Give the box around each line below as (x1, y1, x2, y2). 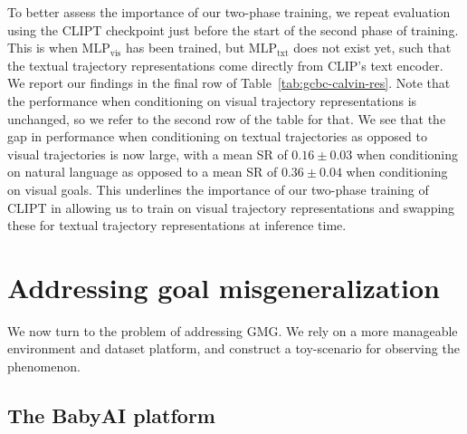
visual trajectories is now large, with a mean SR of (7, 144, 288, 163)
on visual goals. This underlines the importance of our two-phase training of (7, 179, 429, 198)
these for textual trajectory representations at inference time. (7, 216, 347, 235)
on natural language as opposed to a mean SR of (7, 162, 278, 181)
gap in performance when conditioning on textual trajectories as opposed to (7, 127, 427, 146)
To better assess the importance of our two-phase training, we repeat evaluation (7, 3, 451, 21)
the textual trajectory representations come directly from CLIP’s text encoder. (7, 55, 443, 74)
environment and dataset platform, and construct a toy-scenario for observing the (7, 339, 460, 358)
